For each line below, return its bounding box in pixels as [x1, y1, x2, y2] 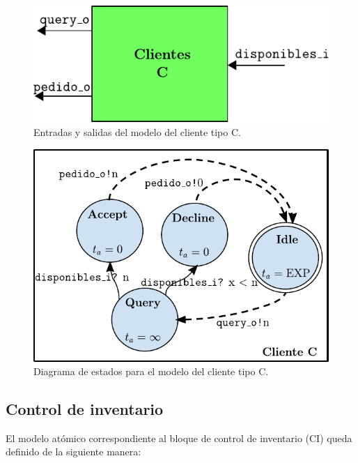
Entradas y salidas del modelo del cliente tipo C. [33, 124, 241, 139]
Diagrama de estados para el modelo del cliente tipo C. [33, 364, 269, 379]
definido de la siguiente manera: [6, 444, 141, 459]
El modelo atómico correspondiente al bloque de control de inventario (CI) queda [6, 430, 352, 445]
